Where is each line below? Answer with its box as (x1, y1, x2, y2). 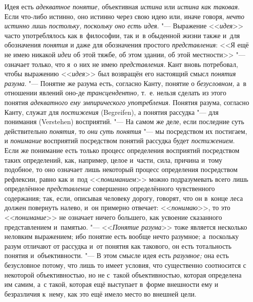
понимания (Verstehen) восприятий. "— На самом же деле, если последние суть (4, 116, 244, 127)
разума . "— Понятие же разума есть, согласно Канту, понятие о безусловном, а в (4, 78, 247, 88)
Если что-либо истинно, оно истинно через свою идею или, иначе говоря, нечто (4, 11, 245, 21)
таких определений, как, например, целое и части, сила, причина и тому (4, 154, 223, 165)
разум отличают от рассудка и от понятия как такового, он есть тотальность (4, 240, 232, 251)
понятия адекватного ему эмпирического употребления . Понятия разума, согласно (4, 97, 250, 107)
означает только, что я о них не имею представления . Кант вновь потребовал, (4, 59, 238, 69)
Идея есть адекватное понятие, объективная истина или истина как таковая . (4, 1, 240, 11)
